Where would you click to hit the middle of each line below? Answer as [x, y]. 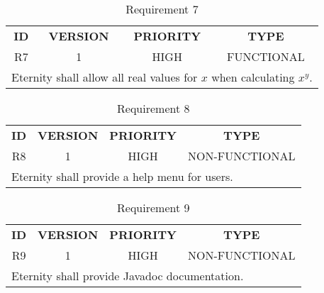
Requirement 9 [153, 208]
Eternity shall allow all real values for [105, 77]
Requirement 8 [153, 108]
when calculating [253, 77]
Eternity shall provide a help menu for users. [122, 176]
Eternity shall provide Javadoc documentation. [128, 276]
